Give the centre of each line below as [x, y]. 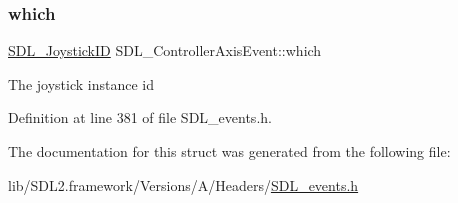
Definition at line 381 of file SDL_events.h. [140, 117]
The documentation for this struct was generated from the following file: [229, 151]
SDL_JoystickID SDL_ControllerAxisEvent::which [165, 50]
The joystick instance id [81, 83]
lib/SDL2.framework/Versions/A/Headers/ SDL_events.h [183, 184]
